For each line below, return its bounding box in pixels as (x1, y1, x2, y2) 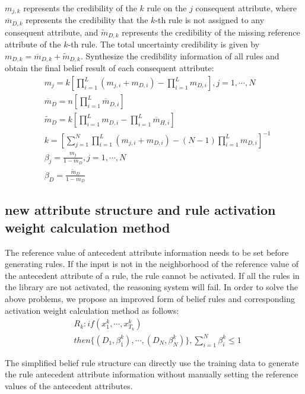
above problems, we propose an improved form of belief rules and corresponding (5, 292, 296, 304)
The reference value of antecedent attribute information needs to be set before (5, 246, 289, 258)
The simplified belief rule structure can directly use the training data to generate (5, 356, 299, 368)
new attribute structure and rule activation (5, 201, 276, 219)
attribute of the (5, 38, 61, 50)
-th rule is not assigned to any (155, 14, 265, 26)
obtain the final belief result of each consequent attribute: (5, 62, 214, 74)
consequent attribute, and (5, 26, 99, 38)
